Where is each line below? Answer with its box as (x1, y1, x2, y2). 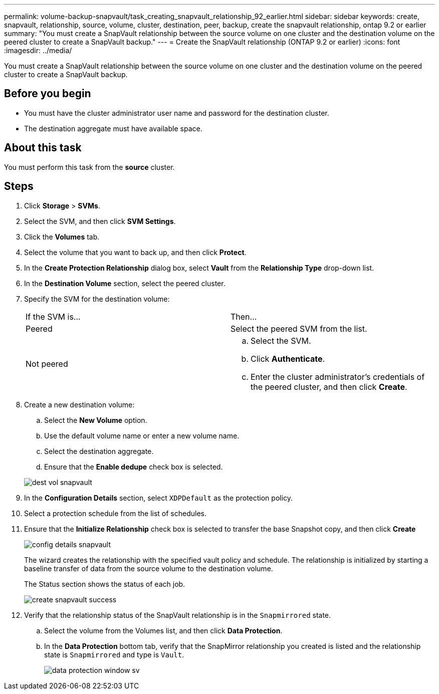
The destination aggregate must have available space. (24, 124, 202, 133)
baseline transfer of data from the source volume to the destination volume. (24, 564, 273, 573)
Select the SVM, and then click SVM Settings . (24, 216, 176, 225)
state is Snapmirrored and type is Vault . (44, 650, 184, 659)
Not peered (26, 358, 68, 369)
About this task (4, 141, 82, 154)
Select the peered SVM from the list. (231, 323, 367, 334)
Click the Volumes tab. (24, 232, 100, 241)
